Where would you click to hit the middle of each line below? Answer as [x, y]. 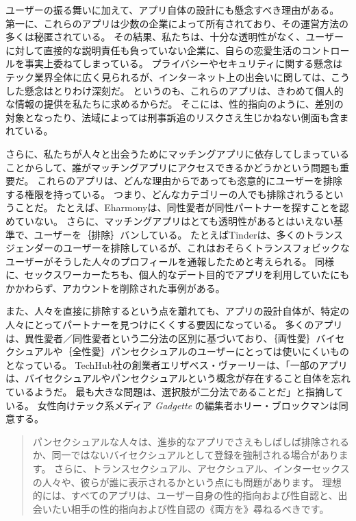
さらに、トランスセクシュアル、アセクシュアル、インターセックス [202, 468]
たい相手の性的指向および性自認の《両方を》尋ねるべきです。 [190, 508]
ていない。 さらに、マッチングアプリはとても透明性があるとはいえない [174, 220]
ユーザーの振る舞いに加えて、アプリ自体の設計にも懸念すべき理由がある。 [173, 10]
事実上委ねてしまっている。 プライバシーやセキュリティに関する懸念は [183, 63]
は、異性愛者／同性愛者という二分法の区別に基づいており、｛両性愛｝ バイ [170, 338]
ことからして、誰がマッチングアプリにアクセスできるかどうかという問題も [173, 167]
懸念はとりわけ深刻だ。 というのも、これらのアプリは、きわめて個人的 [184, 90]
